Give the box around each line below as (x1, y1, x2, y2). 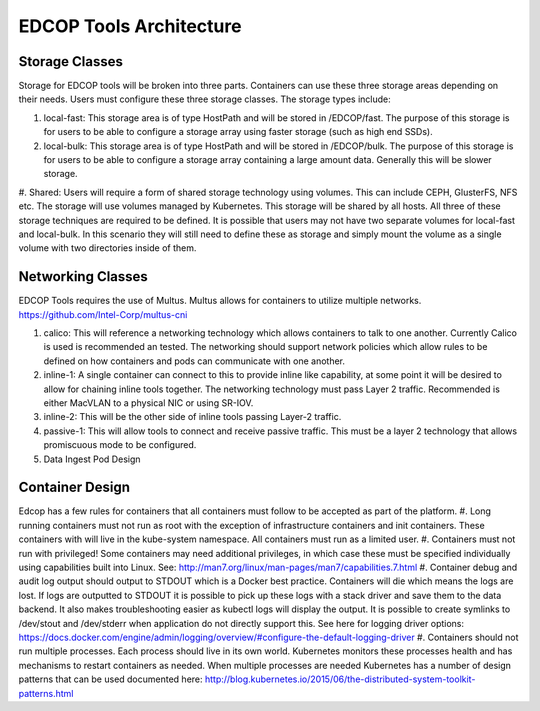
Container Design (18, 479, 130, 496)
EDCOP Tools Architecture (18, 15, 242, 37)
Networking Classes (18, 268, 149, 285)
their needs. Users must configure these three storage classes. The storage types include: (18, 93, 392, 105)
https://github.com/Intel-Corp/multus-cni (18, 308, 188, 320)
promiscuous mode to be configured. (43, 439, 197, 451)
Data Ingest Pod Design (43, 453, 141, 465)
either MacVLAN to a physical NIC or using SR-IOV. (43, 397, 254, 409)
